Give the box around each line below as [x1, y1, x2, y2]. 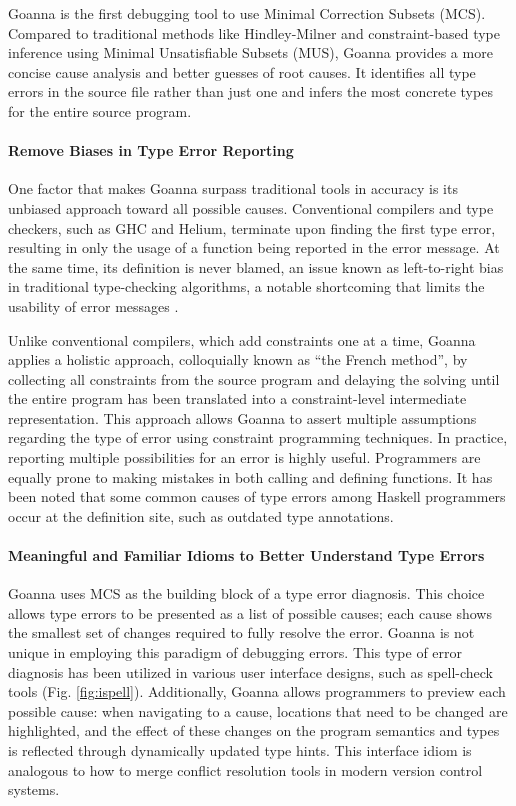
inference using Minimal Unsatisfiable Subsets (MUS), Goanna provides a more [8, 42, 493, 63]
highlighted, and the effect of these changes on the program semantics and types [8, 720, 500, 741]
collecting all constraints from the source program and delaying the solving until [8, 368, 500, 389]
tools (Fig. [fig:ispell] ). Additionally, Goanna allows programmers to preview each [8, 681, 506, 702]
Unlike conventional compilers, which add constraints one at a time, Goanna [8, 329, 476, 350]
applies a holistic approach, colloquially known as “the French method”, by [8, 349, 468, 370]
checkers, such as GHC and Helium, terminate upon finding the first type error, [8, 217, 496, 238]
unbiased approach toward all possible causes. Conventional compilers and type [8, 197, 494, 218]
